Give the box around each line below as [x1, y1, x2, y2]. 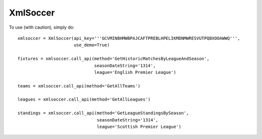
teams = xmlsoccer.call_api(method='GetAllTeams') [17, 83, 141, 88]
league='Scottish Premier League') [97, 124, 181, 130]
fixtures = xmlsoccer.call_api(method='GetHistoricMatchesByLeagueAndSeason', [17, 56, 210, 62]
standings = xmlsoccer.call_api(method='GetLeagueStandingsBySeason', [17, 110, 189, 116]
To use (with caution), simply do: [9, 24, 75, 30]
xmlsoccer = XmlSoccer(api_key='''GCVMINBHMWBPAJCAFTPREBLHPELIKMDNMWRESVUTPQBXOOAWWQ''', [17, 35, 240, 41]
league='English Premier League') [94, 69, 177, 75]
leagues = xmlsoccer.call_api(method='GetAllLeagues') [17, 97, 151, 102]
